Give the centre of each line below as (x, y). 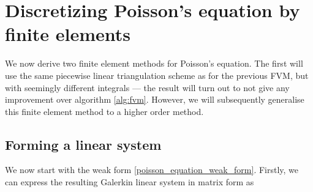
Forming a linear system (83, 144)
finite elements (68, 34)
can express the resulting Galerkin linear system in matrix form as (130, 182)
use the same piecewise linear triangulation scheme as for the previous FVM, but (157, 75)
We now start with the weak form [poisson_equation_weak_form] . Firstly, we (152, 170)
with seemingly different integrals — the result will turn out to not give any (147, 87)
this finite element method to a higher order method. (104, 111)
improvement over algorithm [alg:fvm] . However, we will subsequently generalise (155, 99)
